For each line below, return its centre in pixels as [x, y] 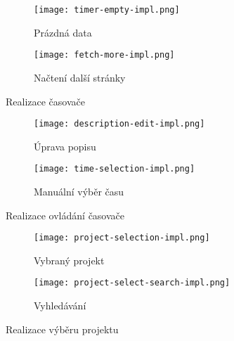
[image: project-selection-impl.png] [122, 238]
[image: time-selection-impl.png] [115, 169]
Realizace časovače [45, 101]
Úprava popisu [65, 146]
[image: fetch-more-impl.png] [104, 55]
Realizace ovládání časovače [65, 215]
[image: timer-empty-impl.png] [107, 10]
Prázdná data [63, 32]
